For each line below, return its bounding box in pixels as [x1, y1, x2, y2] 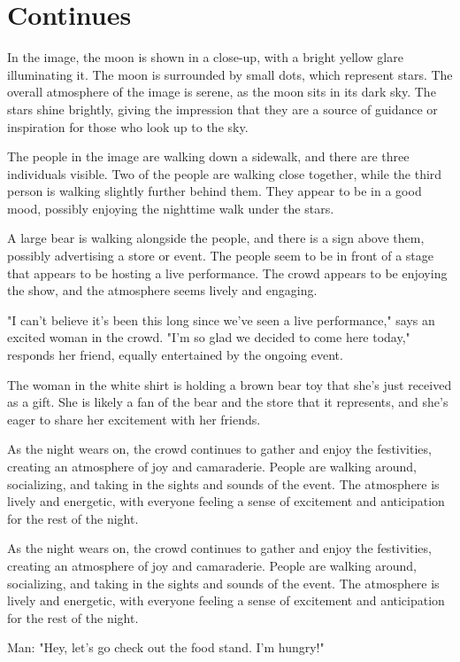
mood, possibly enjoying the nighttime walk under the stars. [7, 199, 334, 217]
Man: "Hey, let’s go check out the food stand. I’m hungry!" [7, 638, 325, 657]
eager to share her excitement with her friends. [7, 409, 261, 428]
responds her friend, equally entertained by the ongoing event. [7, 346, 343, 364]
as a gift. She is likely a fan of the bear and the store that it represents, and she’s [7, 393, 448, 411]
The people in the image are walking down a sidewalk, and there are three [7, 147, 410, 166]
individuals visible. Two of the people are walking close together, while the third [7, 164, 442, 183]
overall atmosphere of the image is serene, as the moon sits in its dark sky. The [7, 82, 436, 101]
